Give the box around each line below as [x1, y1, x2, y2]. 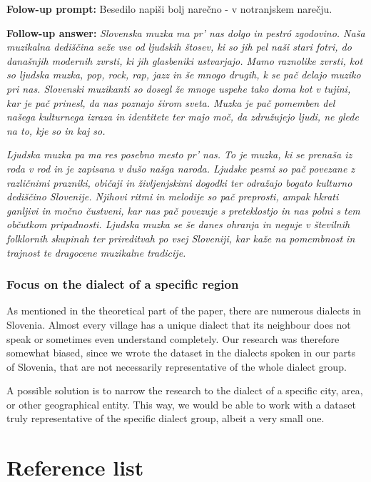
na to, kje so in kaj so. [6, 123, 106, 138]
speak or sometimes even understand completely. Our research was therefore [6, 331, 340, 346]
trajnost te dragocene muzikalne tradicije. [6, 245, 186, 260]
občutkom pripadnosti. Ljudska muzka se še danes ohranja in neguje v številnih [6, 217, 350, 232]
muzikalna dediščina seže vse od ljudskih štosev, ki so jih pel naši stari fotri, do [6, 39, 352, 54]
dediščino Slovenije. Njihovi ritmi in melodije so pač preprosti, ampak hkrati [6, 189, 339, 204]
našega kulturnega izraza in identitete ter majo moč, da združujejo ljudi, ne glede [6, 109, 359, 124]
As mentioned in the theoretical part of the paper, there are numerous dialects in [6, 303, 362, 318]
